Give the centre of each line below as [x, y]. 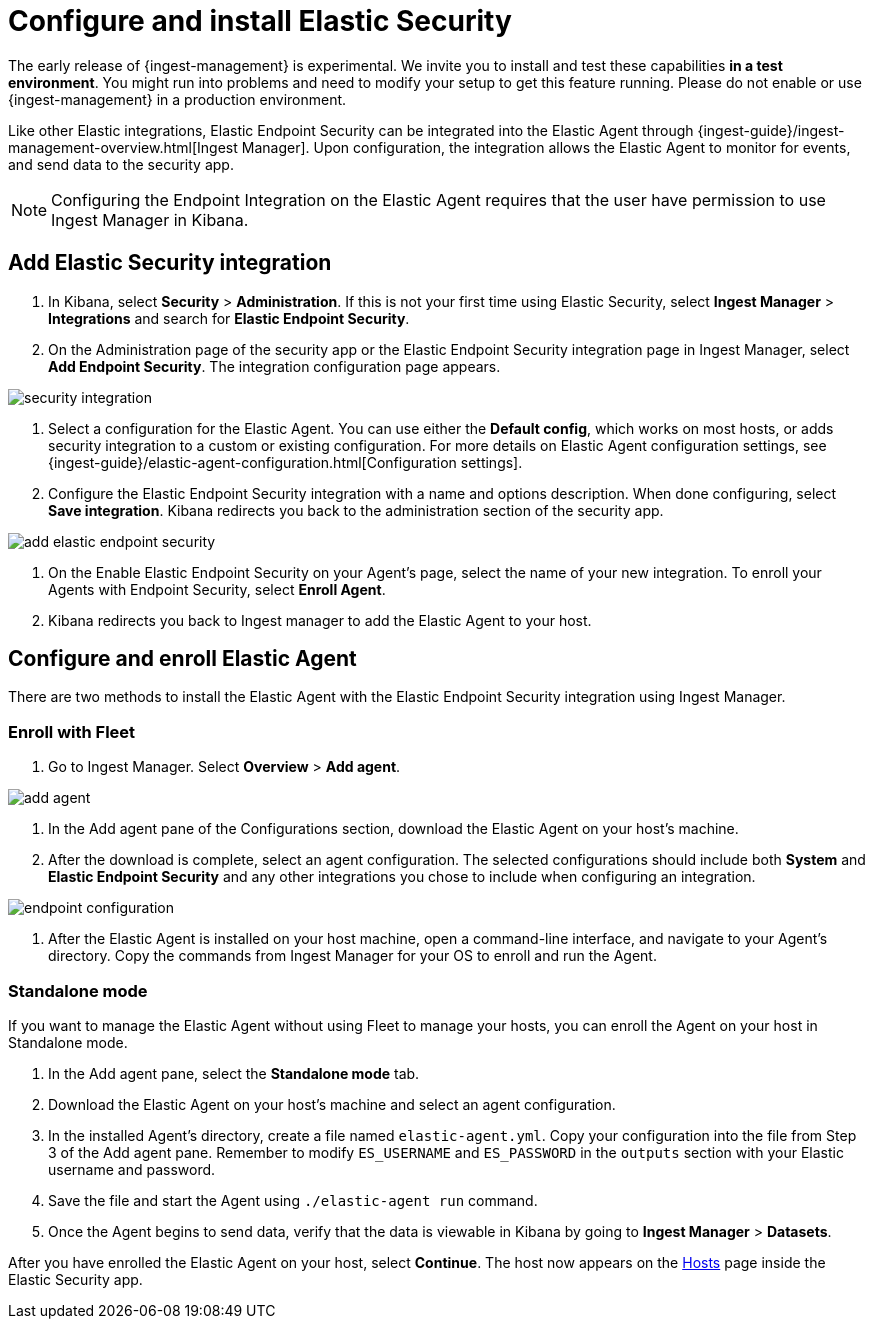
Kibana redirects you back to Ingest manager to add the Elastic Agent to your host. [320, 620]
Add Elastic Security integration [170, 263]
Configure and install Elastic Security [260, 21]
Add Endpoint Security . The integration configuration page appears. [274, 366]
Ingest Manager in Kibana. [150, 219]
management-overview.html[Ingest [123, 147]
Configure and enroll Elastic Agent [182, 659]
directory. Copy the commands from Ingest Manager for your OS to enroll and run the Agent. [352, 956]
